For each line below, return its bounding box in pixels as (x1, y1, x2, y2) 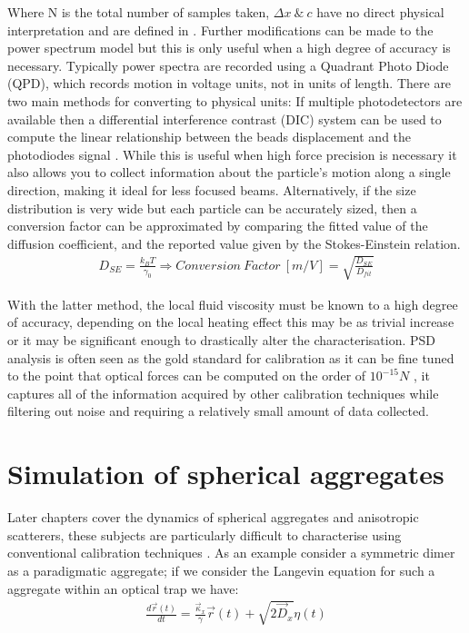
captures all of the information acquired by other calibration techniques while (7, 383, 439, 402)
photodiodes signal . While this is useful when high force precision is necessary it (7, 144, 457, 163)
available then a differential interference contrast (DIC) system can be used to (7, 109, 442, 128)
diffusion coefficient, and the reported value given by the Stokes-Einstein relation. (7, 233, 461, 252)
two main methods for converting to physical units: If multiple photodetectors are (7, 91, 463, 110)
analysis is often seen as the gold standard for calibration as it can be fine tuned (7, 348, 454, 367)
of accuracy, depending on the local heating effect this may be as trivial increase (7, 312, 454, 331)
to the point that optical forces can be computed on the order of (7, 366, 366, 385)
